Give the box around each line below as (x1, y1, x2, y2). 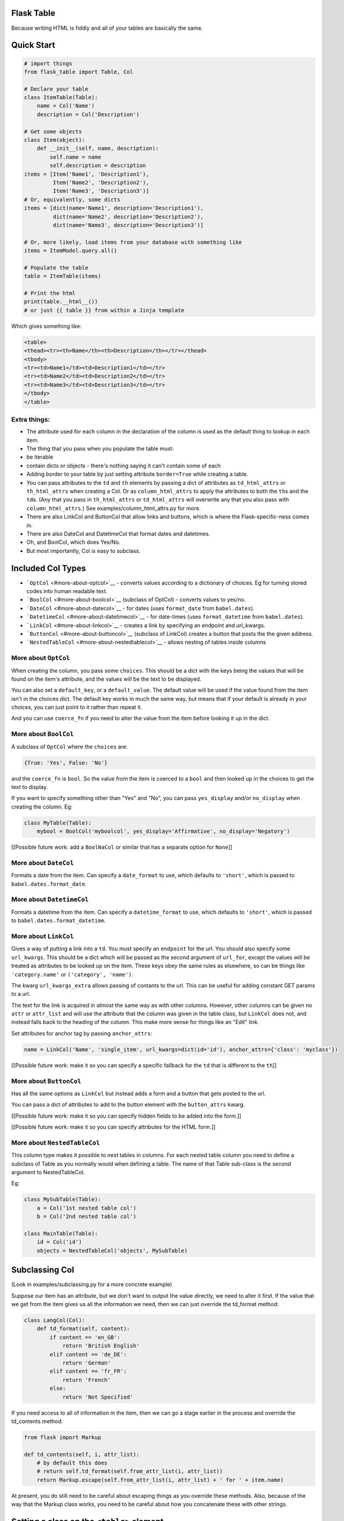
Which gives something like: (11, 322, 82, 330)
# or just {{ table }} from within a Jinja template (24, 307, 185, 313)
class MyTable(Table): (24, 819, 92, 826)
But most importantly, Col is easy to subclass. (26, 547, 141, 554)
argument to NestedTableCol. (11, 1169, 85, 1176)
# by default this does (36, 1460, 108, 1466)
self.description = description (49, 162, 146, 169)
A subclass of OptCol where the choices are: (11, 743, 128, 750)
